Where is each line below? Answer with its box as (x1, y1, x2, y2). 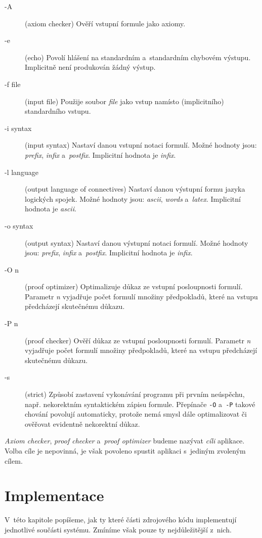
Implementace (5, 485, 104, 506)
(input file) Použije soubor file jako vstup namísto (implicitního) (25, 96, 224, 106)
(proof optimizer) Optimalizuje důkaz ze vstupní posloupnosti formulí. (25, 281, 243, 292)
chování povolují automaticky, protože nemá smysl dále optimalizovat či (25, 409, 247, 419)
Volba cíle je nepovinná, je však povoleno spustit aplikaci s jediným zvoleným (5, 445, 246, 456)
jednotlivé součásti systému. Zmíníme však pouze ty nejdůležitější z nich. (5, 524, 232, 534)
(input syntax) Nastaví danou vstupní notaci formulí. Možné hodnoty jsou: (25, 140, 257, 150)
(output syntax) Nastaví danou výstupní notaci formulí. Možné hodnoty (25, 237, 248, 248)
